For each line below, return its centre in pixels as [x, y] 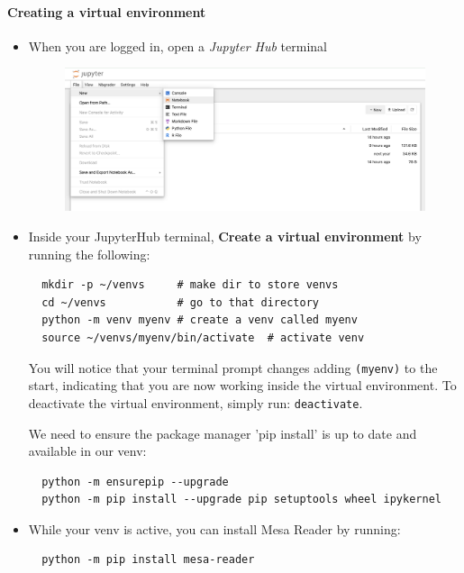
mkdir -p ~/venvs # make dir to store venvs [190, 285]
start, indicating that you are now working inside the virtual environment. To [242, 385]
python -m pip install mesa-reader [148, 560]
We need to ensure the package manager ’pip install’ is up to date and [223, 433]
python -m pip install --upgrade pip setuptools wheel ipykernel [241, 500]
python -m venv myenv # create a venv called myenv [200, 320]
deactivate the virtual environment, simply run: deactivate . [196, 402]
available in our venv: [87, 451]
